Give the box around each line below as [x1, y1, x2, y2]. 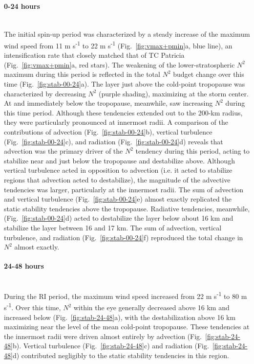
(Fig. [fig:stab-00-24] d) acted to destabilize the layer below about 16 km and [4, 213, 233, 223]
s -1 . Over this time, [4, 301, 61, 312]
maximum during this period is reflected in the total [4, 69, 160, 79]
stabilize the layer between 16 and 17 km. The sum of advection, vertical [4, 222, 222, 232]
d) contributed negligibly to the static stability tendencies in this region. [12, 350, 229, 360]
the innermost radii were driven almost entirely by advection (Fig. [4, 331, 202, 341]
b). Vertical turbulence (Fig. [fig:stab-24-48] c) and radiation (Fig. [12, 341, 209, 351]
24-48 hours [4, 261, 44, 271]
